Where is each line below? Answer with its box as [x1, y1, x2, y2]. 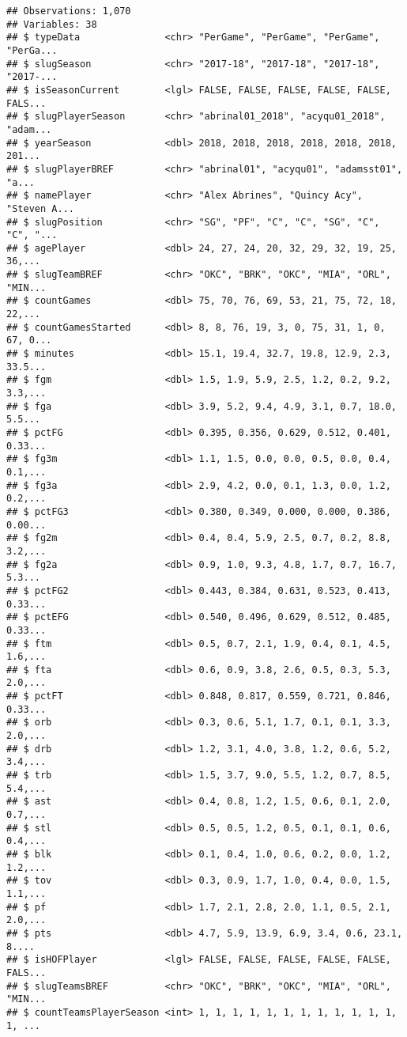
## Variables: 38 [6, 18, 97, 30]
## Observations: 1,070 [6, 6, 131, 17]
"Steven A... [6, 202, 74, 214]
